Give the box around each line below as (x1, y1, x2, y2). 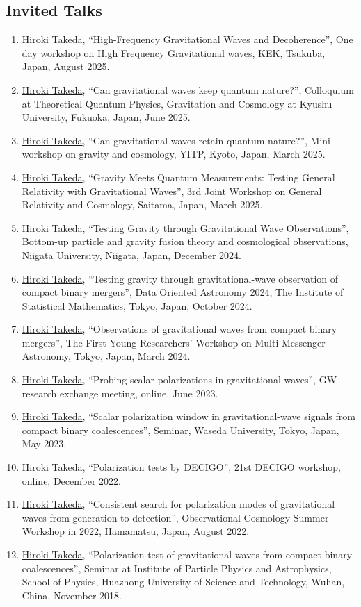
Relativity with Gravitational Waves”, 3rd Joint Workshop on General (22, 183, 322, 198)
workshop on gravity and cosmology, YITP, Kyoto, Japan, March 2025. (22, 147, 326, 161)
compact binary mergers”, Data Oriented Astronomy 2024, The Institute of (22, 285, 344, 299)
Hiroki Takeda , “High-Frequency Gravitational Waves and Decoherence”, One (22, 32, 353, 47)
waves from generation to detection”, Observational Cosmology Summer (22, 510, 329, 524)
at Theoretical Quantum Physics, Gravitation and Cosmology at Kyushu (22, 96, 332, 110)
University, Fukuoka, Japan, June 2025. (22, 110, 191, 124)
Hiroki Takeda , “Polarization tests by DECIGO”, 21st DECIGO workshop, (22, 460, 341, 474)
